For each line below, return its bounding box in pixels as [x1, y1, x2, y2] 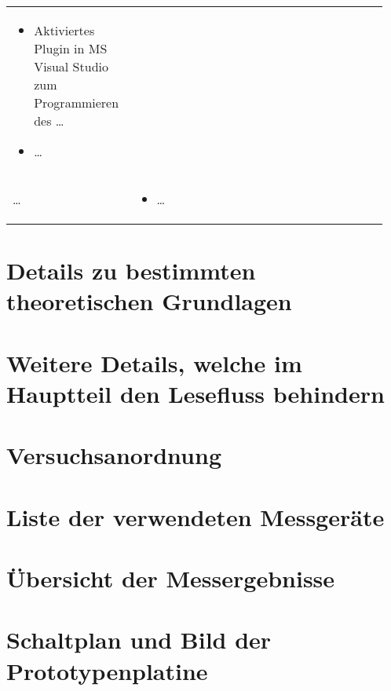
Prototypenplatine [6, 654, 208, 686]
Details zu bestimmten [6, 254, 256, 287]
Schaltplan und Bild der [6, 623, 272, 656]
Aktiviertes [34, 21, 95, 39]
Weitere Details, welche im [6, 346, 302, 378]
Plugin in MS [34, 39, 108, 57]
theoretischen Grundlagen [6, 285, 292, 317]
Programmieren [34, 93, 119, 112]
